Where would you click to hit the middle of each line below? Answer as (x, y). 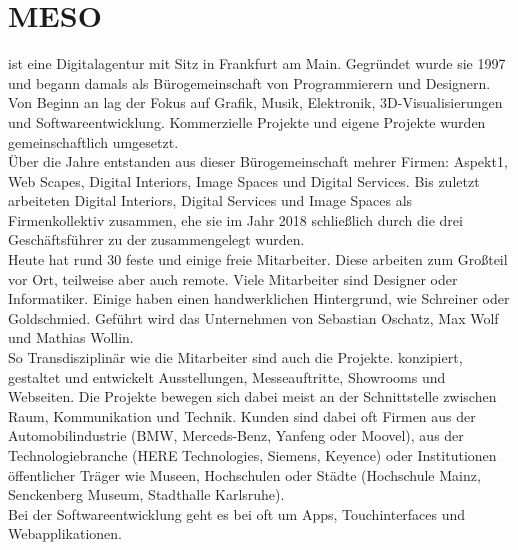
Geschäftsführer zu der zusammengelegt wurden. (156, 239)
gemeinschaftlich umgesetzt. (93, 141)
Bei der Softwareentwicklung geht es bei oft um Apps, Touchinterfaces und (237, 513)
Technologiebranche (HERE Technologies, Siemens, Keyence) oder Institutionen (252, 455)
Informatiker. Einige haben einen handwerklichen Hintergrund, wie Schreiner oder (259, 298)
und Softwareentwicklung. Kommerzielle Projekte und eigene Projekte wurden (247, 121)
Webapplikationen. (65, 533)
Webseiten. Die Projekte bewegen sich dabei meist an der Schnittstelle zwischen (252, 396)
